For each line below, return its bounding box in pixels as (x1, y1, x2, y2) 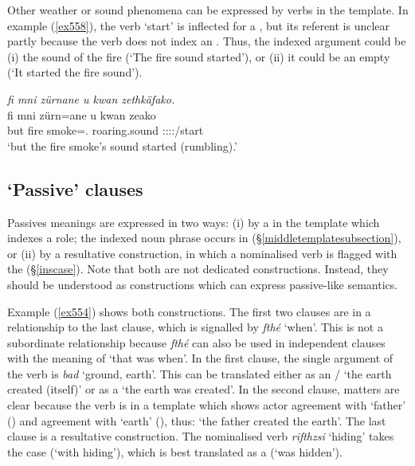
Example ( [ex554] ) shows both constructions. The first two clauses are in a (7, 303, 371, 319)
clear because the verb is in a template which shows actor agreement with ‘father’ (7, 397, 406, 413)
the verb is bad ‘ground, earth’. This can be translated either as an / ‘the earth (7, 365, 392, 382)
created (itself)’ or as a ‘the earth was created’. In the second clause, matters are (7, 381, 400, 397)
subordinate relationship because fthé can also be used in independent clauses (7, 334, 386, 350)
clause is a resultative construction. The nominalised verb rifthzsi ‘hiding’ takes (7, 428, 394, 444)
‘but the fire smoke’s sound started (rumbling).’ (7, 137, 238, 154)
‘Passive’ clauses (7, 176, 143, 201)
